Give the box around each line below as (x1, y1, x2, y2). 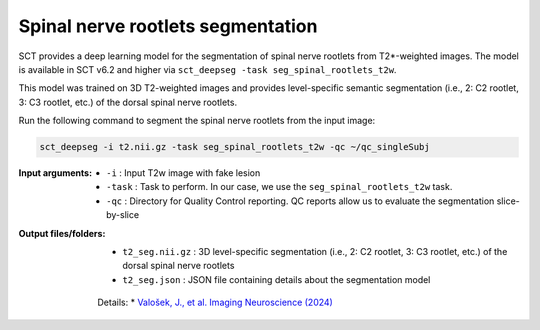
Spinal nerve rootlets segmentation (18, 15, 318, 37)
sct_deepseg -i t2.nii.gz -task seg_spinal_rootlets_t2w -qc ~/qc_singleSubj (39, 141, 430, 153)
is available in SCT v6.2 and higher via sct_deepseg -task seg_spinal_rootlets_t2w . (18, 63, 397, 75)
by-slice (106, 209, 140, 221)
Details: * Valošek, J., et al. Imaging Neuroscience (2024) (97, 296, 334, 309)
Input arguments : (18, 167, 93, 179)
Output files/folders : (18, 227, 106, 239)
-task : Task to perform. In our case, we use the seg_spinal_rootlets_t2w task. (106, 181, 453, 193)
